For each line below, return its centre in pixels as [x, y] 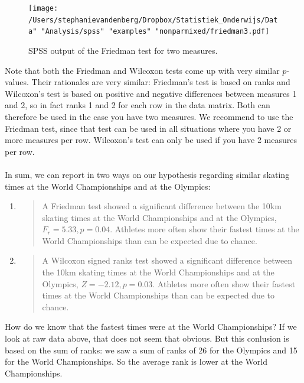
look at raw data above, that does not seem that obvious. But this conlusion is [147, 338]
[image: [43, 8]
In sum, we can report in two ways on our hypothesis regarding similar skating [147, 174]
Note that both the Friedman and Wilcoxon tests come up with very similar [142, 70]
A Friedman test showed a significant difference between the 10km [162, 206]
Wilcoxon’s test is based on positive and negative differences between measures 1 [151, 93]
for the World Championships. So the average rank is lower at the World [136, 361]
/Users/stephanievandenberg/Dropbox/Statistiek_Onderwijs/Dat [153, 20]
